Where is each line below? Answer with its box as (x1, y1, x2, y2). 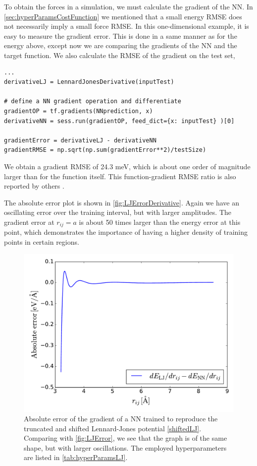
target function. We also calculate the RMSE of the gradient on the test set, (4, 50, 235, 60)
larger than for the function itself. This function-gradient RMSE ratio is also (4, 171, 236, 181)
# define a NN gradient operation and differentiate (4, 98, 181, 105)
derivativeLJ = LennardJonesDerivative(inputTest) (4, 78, 174, 86)
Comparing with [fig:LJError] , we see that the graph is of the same (24, 433, 227, 443)
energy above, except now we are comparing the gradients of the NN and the (4, 40, 237, 51)
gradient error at (4, 216, 54, 227)
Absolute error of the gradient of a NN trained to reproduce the (24, 413, 218, 424)
